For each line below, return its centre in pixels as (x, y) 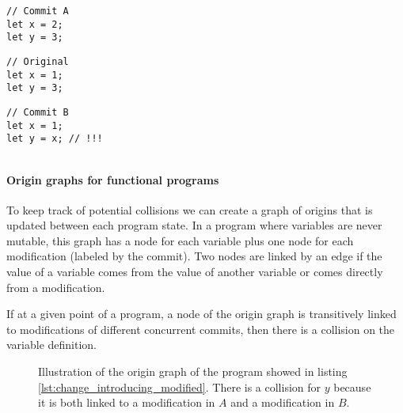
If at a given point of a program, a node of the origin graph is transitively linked (201, 314)
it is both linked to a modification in (127, 402)
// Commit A (38, 11)
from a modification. (56, 287)
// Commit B (38, 112)
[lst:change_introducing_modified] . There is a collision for (180, 386)
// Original (38, 61)
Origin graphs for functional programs (113, 179)
